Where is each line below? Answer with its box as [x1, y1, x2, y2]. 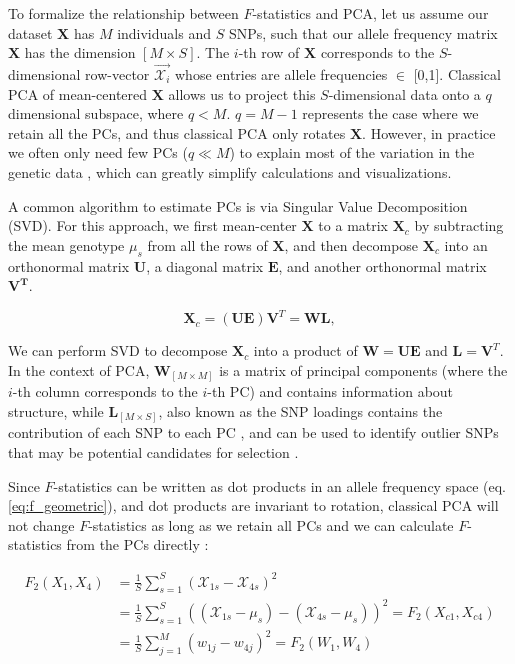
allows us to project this [168, 83, 316, 104]
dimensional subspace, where [8, 103, 184, 124]
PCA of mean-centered [8, 83, 148, 104]
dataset [8, 22, 53, 43]
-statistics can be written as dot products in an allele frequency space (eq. [53, 475, 507, 496]
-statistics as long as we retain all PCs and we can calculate [88, 514, 454, 535]
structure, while [8, 400, 104, 421]
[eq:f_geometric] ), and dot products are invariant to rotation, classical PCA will [8, 495, 499, 516]
